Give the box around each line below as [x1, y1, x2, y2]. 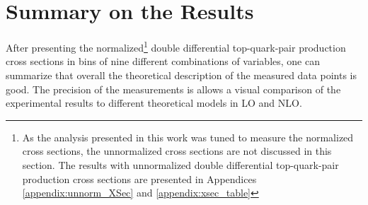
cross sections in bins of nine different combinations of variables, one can [6, 54, 320, 69]
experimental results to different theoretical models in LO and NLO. [6, 95, 302, 110]
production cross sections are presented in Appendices [22, 171, 257, 186]
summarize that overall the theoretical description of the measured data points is [6, 67, 357, 82]
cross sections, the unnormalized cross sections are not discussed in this [22, 143, 332, 158]
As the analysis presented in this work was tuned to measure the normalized [22, 129, 354, 144]
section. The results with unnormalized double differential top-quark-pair [22, 157, 339, 172]
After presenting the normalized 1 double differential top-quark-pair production [6, 38, 346, 54]
